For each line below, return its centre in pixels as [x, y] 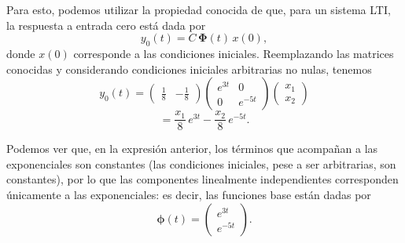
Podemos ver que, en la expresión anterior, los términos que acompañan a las [192, 149]
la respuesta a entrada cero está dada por [106, 25]
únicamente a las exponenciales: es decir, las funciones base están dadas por [189, 195]
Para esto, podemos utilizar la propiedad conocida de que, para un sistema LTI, [199, 9]
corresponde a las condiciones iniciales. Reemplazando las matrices [234, 53]
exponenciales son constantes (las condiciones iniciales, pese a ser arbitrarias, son [201, 163]
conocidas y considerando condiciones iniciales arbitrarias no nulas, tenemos [189, 69]
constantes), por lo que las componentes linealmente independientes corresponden [202, 179]
